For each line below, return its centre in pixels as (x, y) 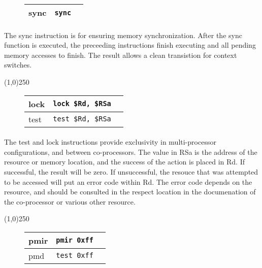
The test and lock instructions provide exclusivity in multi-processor (110, 142)
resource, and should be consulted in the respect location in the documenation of (130, 192)
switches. (18, 65)
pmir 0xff (75, 240)
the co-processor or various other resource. (70, 201)
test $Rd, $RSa (82, 119)
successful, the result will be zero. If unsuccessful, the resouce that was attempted (131, 171)
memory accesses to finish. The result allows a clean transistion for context (121, 55)
